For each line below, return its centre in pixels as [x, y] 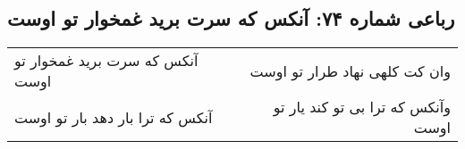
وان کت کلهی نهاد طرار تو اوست [350, 70]
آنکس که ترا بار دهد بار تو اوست [114, 117]
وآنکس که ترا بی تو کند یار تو [362, 107]
